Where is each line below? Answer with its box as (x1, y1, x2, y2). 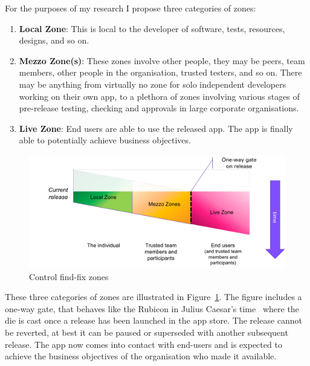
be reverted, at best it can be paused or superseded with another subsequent (5, 326, 288, 339)
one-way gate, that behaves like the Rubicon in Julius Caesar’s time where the (5, 302, 299, 315)
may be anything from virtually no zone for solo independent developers (19, 77, 286, 90)
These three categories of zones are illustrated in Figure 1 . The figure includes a (5, 290, 302, 303)
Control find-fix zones (29, 270, 109, 283)
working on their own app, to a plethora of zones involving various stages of (19, 90, 300, 102)
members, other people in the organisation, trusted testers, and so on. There (19, 66, 302, 79)
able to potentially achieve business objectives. (19, 134, 191, 146)
